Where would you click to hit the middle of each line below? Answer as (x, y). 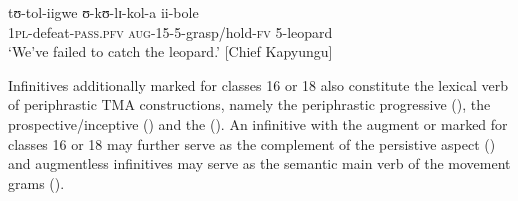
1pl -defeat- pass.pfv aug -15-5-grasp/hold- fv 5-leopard (170, 31)
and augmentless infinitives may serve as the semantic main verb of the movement (259, 163)
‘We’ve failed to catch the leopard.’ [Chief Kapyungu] (170, 51)
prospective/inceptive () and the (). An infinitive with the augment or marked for (258, 123)
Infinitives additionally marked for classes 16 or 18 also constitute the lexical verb (258, 84)
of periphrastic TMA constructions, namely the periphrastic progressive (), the (249, 104)
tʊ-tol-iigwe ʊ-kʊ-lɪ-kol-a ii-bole (103, 12)
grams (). (36, 182)
